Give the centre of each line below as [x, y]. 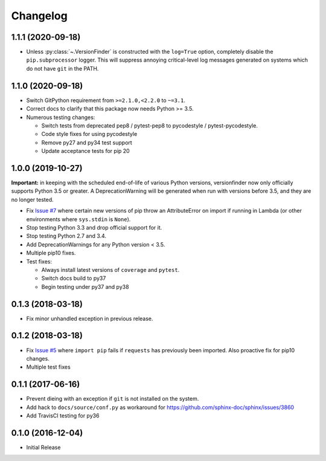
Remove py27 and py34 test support [87, 143]
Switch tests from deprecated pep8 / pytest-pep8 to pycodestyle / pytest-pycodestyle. [149, 125]
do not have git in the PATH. [62, 68]
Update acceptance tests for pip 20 [85, 151]
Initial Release [43, 447]
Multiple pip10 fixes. [51, 253]
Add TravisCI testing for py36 [63, 415]
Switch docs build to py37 [74, 279]
